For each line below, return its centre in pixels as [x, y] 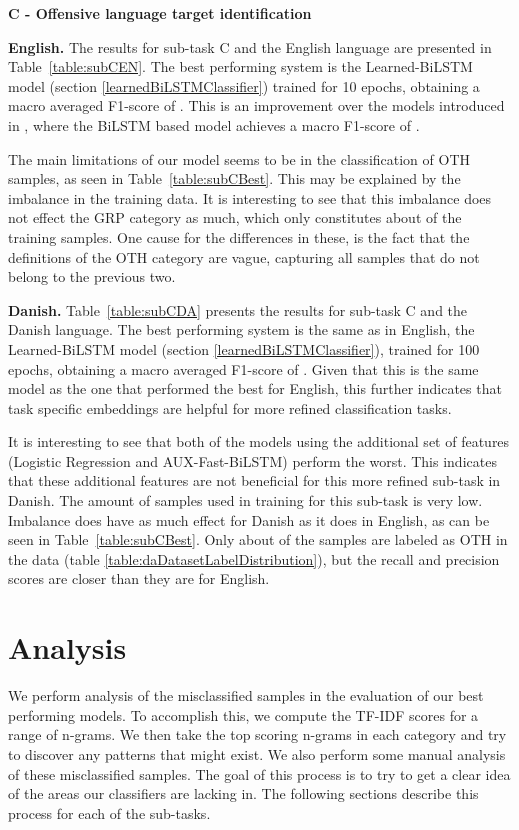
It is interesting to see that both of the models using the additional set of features [259, 441]
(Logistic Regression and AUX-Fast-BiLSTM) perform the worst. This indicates [252, 460]
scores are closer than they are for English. [139, 578]
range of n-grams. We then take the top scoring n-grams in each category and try [257, 734]
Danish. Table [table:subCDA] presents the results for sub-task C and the [238, 309]
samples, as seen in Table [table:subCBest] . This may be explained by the [234, 178]
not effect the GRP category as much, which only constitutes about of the [235, 217]
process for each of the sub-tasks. [109, 812]
